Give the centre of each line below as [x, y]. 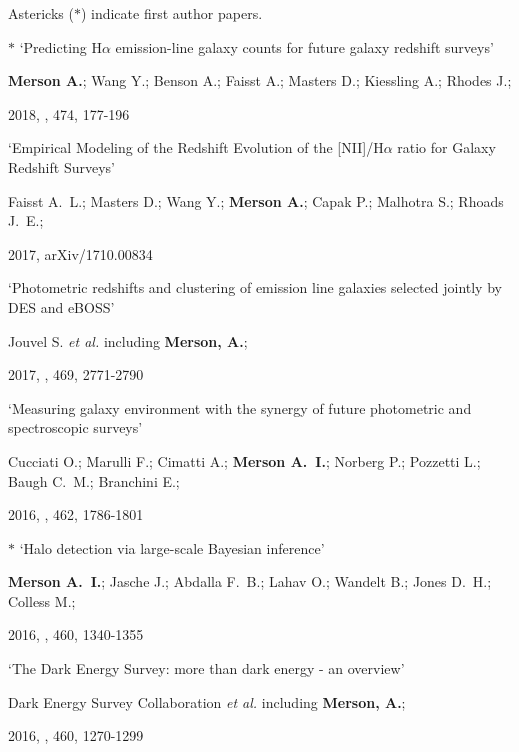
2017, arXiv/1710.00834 [80, 253]
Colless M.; [42, 600]
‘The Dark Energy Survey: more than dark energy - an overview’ [206, 668]
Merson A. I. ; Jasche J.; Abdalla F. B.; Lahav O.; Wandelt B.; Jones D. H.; [250, 581]
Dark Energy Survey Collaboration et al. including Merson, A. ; [207, 701]
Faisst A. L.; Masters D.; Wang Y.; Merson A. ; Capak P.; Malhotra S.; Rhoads [256, 200]
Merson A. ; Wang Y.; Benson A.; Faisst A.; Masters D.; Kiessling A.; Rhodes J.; [260, 80]
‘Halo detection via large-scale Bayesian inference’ [172, 547]
